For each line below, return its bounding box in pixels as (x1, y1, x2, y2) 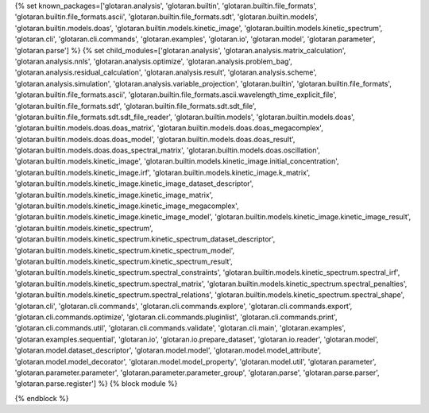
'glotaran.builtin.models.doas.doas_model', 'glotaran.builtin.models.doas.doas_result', (14, 134, 296, 144)
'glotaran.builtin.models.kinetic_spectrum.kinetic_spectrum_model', (14, 245, 235, 255)
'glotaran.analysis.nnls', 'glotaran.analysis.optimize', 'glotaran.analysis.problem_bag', (14, 56, 293, 66)
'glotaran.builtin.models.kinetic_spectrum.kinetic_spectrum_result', (14, 257, 234, 266)
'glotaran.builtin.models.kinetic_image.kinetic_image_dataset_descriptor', (14, 179, 254, 188)
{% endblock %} (14, 393, 69, 403)
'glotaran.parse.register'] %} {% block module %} (14, 379, 178, 388)
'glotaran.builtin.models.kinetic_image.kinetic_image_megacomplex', (14, 201, 239, 210)
